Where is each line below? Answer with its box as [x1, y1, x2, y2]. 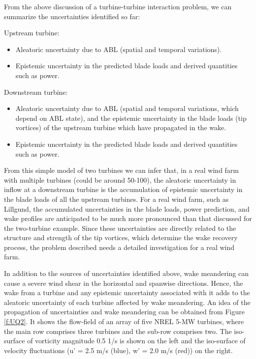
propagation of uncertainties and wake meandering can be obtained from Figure [4, 306, 245, 317]
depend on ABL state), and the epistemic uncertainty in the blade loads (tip [15, 112, 247, 123]
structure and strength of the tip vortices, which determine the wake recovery [4, 232, 238, 243]
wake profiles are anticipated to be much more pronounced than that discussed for [4, 213, 252, 223]
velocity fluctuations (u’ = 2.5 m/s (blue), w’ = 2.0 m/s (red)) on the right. [4, 345, 233, 355]
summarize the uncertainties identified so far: [4, 11, 140, 21]
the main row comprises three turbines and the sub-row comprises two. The [4, 326, 232, 336]
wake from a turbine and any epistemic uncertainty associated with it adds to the [4, 287, 250, 298]
